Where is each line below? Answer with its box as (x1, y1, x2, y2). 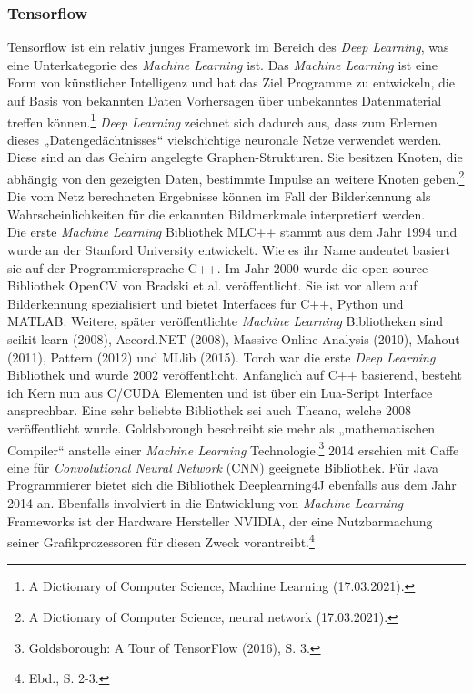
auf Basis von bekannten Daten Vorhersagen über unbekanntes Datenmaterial (7, 91, 442, 109)
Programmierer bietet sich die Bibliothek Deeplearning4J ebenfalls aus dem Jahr (7, 475, 457, 494)
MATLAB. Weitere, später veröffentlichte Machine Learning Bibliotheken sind (7, 311, 443, 331)
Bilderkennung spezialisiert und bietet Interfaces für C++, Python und (7, 293, 404, 312)
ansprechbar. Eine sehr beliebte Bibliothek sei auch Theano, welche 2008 (7, 401, 412, 420)
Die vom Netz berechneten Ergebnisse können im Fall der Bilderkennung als (7, 187, 431, 206)
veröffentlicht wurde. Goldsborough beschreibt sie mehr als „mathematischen (7, 419, 436, 437)
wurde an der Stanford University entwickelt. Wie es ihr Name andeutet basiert (7, 240, 450, 260)
